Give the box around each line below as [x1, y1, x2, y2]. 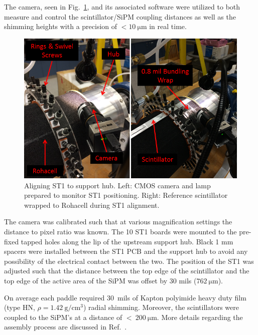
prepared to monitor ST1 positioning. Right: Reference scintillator [24, 190, 228, 200]
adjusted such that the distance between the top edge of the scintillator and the [4, 265, 249, 276]
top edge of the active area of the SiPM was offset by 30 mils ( [4, 275, 197, 286]
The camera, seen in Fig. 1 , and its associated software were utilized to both [4, 2, 240, 12]
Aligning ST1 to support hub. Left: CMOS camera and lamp [24, 180, 211, 190]
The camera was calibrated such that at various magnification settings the [4, 216, 232, 227]
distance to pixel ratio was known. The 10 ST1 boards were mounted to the [4, 226, 237, 237]
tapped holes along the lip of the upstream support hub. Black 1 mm [21, 236, 233, 246]
